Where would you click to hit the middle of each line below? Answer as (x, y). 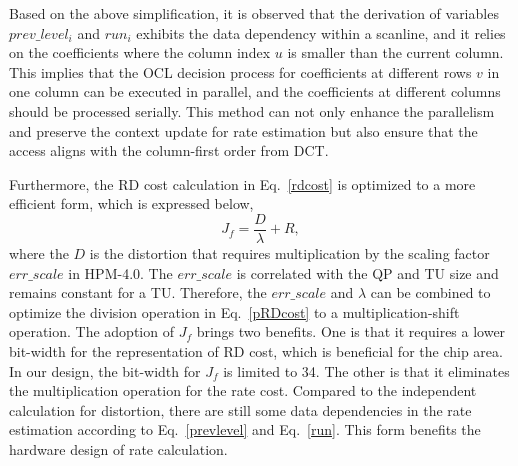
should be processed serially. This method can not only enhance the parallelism (252, 110)
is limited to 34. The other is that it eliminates (366, 370)
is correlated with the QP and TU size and (367, 272)
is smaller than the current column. (395, 52)
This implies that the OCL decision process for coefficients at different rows (240, 71)
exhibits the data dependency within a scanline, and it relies (321, 32)
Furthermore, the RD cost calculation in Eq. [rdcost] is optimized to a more (242, 183)
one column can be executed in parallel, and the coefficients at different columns (255, 91)
